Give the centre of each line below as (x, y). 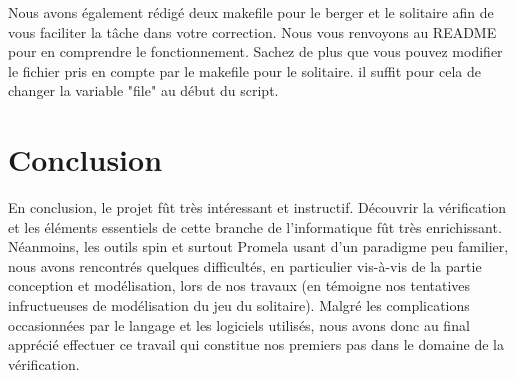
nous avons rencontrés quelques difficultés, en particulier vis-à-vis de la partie (245, 265)
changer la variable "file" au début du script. (143, 90)
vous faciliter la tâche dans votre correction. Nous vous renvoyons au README (252, 31)
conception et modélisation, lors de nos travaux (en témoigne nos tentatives (239, 285)
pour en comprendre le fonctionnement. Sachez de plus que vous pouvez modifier (255, 51)
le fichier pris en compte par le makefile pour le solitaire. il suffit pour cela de (244, 70)
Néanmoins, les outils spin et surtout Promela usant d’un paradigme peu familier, (258, 246)
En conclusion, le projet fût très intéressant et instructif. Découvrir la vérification (257, 207)
